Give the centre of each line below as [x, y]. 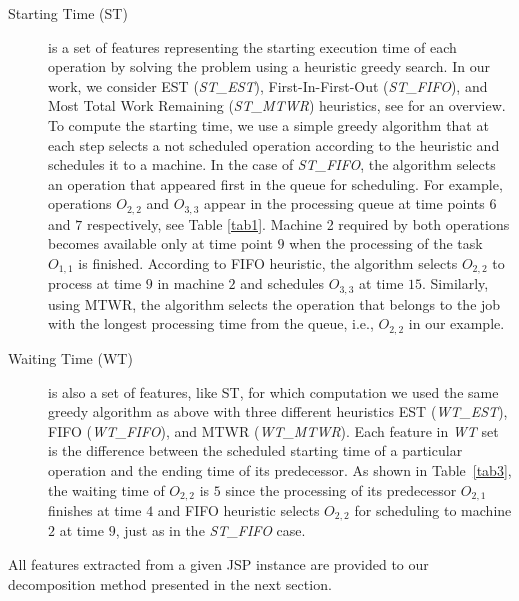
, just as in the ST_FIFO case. [210, 530]
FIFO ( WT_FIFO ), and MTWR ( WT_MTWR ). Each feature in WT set [273, 430]
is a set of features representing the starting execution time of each [252, 46]
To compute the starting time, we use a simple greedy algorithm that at [268, 124]
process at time [95, 283]
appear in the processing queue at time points [344, 203]
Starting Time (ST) [68, 13]
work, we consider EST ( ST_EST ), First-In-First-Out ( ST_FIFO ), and [268, 85]
